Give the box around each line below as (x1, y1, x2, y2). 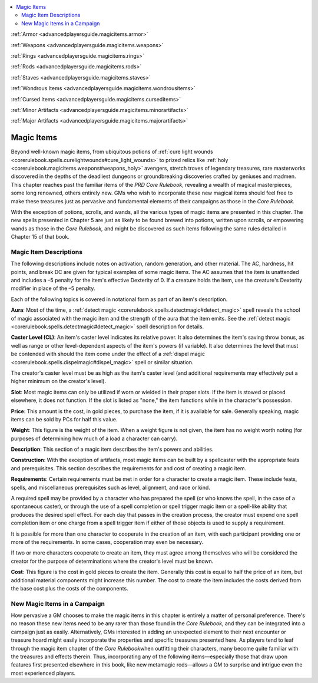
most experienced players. (11, 669, 76, 677)
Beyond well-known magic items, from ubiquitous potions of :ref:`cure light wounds (11, 148, 213, 156)
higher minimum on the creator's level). (11, 378, 106, 385)
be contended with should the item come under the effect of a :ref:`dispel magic (11, 351, 206, 358)
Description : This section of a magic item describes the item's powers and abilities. (11, 446, 214, 453)
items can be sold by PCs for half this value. (11, 415, 118, 423)
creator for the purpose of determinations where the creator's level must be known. (11, 557, 214, 565)
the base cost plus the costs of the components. (11, 585, 129, 592)
